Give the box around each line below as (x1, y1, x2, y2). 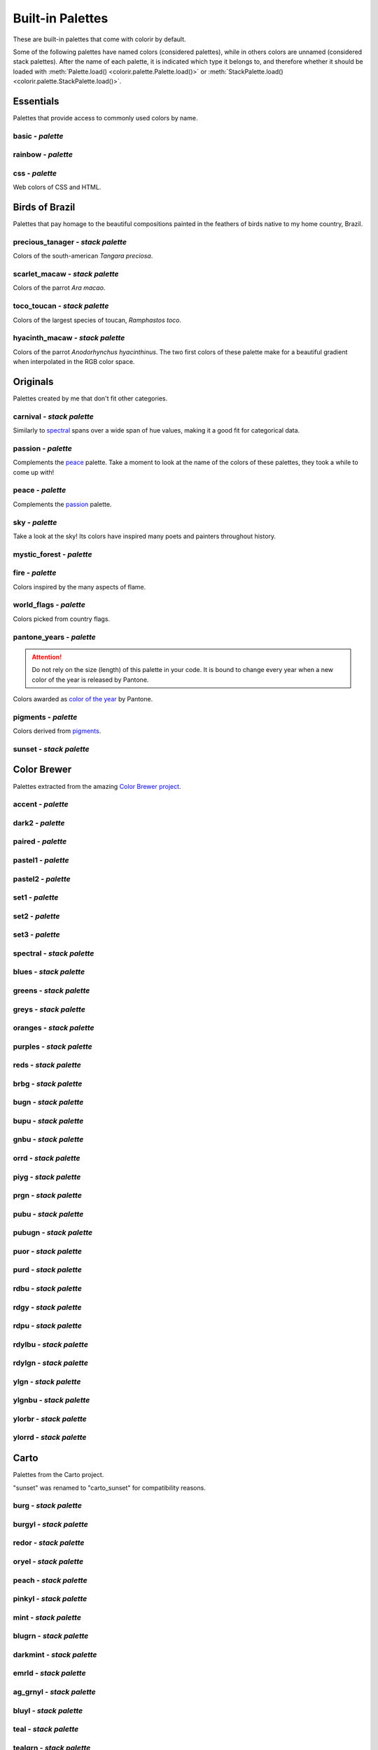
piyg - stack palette (13, 1172, 81, 1182)
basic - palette (13, 131, 64, 141)
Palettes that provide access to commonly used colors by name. (13, 114, 198, 122)
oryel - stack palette (13, 1557, 84, 1567)
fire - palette (13, 568, 57, 577)
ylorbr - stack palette (13, 1414, 87, 1424)
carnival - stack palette (13, 412, 94, 421)
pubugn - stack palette (13, 1228, 93, 1238)
